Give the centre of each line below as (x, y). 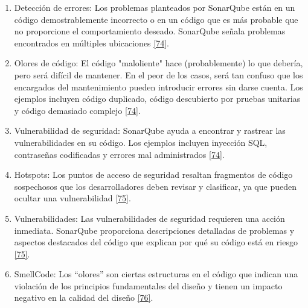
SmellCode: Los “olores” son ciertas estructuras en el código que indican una (156, 274)
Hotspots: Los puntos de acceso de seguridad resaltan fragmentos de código (153, 174)
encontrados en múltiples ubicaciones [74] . (91, 42)
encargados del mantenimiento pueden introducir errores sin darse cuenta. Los (159, 86)
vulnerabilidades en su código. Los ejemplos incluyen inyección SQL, (141, 142)
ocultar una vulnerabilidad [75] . (72, 198)
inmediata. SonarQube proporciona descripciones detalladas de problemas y (154, 230)
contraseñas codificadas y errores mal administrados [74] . (119, 154)
